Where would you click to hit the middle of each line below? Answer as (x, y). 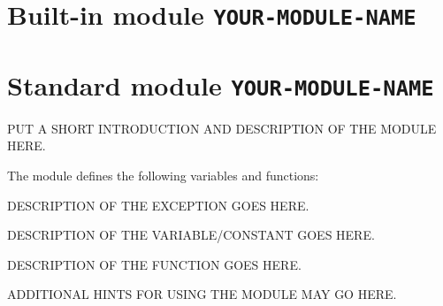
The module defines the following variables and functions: (163, 175)
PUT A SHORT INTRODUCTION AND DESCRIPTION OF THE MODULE (222, 128)
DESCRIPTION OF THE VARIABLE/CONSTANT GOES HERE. (191, 235)
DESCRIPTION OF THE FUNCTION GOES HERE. (154, 264)
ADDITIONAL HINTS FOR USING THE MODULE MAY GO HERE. (202, 294)
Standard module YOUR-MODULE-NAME (221, 84)
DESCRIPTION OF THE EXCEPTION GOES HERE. (158, 205)
